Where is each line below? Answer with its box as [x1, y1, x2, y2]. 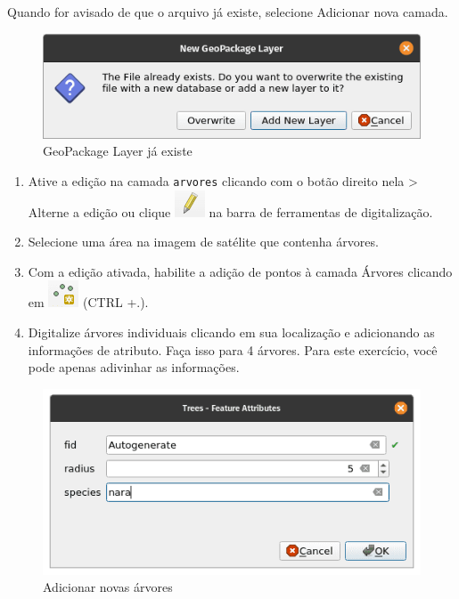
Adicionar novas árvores [43, 578, 173, 596]
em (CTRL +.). [28, 293, 149, 312]
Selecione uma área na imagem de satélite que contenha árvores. [28, 232, 379, 251]
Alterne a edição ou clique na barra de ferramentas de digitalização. [28, 202, 433, 221]
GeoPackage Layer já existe [43, 142, 193, 160]
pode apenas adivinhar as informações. [28, 358, 240, 376]
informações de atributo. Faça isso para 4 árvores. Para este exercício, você [28, 340, 438, 359]
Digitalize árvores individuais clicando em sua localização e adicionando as [28, 323, 435, 342]
